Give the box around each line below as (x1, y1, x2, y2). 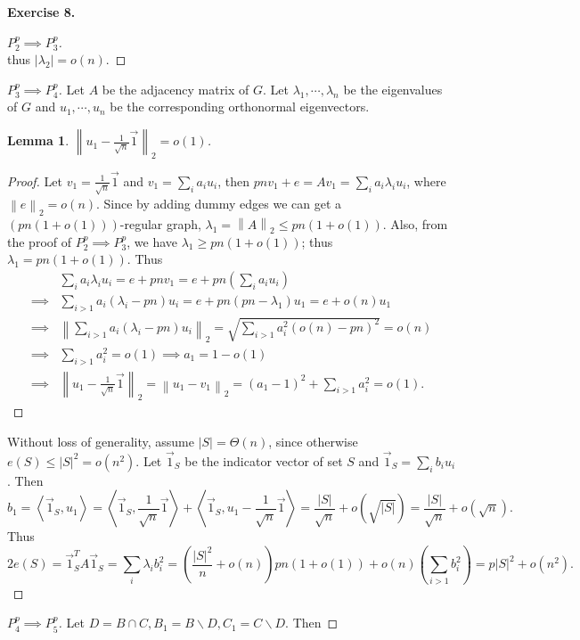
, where (406, 171, 446, 190)
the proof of (7, 232, 72, 250)
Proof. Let (7, 171, 62, 190)
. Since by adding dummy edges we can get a (96, 193, 342, 212)
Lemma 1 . (7, 131, 69, 150)
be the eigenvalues (343, 79, 443, 98)
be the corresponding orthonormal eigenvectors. (110, 97, 370, 116)
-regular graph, (119, 214, 201, 233)
